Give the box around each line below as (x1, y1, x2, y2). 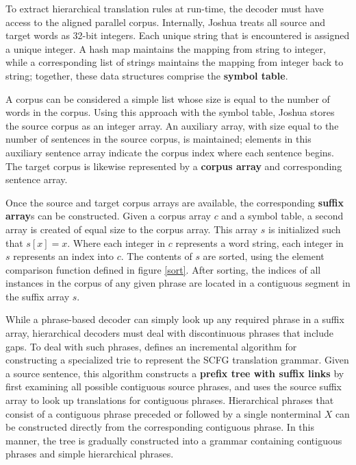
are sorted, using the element (203, 249, 325, 263)
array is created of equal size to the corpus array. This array (5, 222, 258, 236)
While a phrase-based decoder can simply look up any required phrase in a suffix (5, 312, 344, 326)
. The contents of (120, 249, 192, 263)
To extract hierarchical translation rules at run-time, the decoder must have (5, 1, 324, 15)
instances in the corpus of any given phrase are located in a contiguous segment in (5, 276, 351, 290)
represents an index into (13, 249, 114, 263)
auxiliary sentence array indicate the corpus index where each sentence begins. (5, 145, 334, 159)
